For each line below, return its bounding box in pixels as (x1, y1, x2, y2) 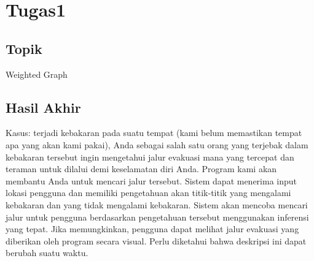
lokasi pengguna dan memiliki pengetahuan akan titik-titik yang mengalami (6, 186, 291, 199)
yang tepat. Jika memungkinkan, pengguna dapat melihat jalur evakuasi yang (6, 222, 299, 235)
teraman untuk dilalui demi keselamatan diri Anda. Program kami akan (6, 162, 277, 175)
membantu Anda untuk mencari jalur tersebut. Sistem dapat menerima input (6, 174, 297, 187)
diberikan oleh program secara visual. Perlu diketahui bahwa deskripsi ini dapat (6, 234, 307, 247)
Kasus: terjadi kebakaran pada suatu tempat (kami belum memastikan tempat (6, 126, 302, 139)
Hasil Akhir (6, 97, 81, 116)
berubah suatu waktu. (6, 246, 88, 259)
